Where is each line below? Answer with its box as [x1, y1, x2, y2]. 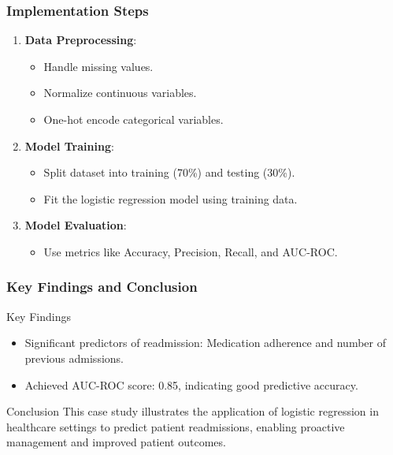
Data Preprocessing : [24, 32, 137, 48]
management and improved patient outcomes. [6, 434, 226, 450]
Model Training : [24, 137, 114, 154]
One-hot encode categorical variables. [43, 111, 224, 127]
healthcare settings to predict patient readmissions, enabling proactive [6, 418, 345, 434]
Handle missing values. [43, 58, 154, 74]
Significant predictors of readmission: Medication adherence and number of [24, 334, 386, 351]
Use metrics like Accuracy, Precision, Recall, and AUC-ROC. [43, 243, 338, 259]
